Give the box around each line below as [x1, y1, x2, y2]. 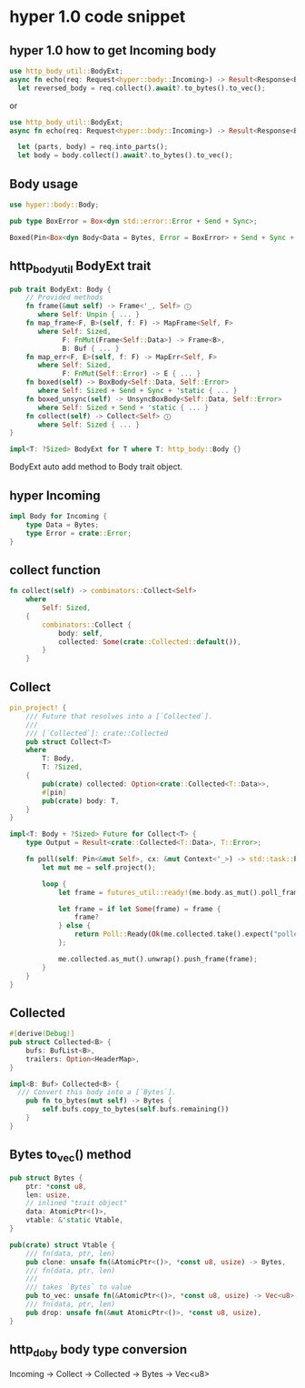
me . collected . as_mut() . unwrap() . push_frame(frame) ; [57, 954, 258, 963]
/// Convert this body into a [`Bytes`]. [17, 1088, 177, 1097]
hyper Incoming [9, 488, 102, 503]
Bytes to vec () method [9, 1147, 132, 1165]
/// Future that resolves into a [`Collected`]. [25, 711, 213, 720]
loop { [42, 880, 67, 889]
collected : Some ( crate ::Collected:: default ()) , [57, 637, 242, 647]
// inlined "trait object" [25, 1199, 128, 1208]
